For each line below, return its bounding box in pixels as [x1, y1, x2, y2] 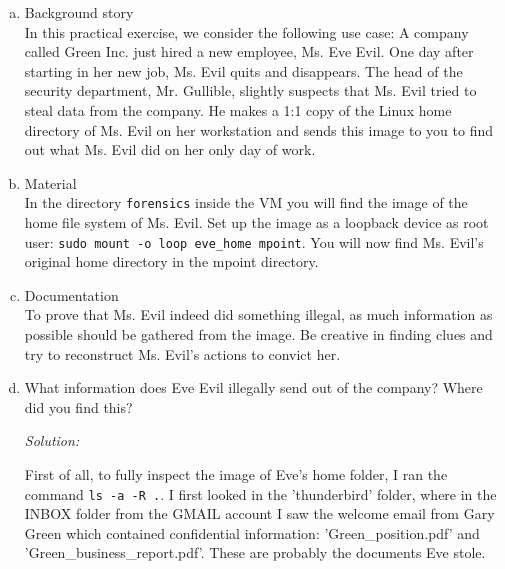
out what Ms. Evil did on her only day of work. [24, 139, 316, 160]
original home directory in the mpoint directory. [24, 251, 319, 272]
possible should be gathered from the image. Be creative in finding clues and [24, 324, 493, 345]
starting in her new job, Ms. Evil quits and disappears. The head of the [24, 60, 463, 81]
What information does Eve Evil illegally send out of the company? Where [24, 377, 483, 398]
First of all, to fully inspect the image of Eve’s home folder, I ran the [24, 464, 448, 484]
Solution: [24, 430, 80, 451]
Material [24, 172, 77, 193]
